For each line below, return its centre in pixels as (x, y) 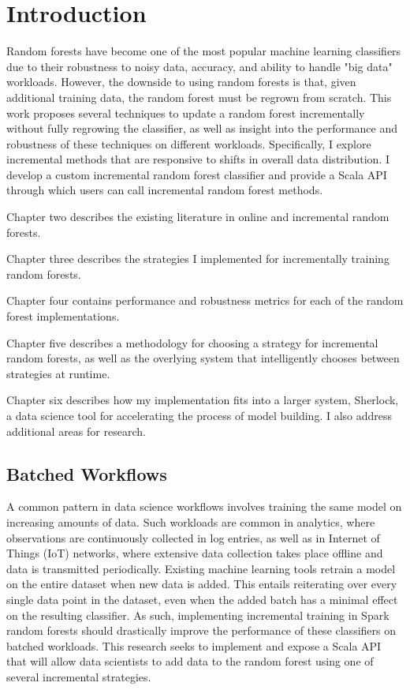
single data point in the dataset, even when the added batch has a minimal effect (202, 599)
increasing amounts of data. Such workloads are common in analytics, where (191, 521)
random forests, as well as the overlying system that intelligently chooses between (203, 358)
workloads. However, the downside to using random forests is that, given (181, 82)
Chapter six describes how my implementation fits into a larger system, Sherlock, (203, 400)
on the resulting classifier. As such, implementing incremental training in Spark (198, 615)
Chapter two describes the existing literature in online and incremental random (198, 217)
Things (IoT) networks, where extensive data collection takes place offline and (195, 553)
